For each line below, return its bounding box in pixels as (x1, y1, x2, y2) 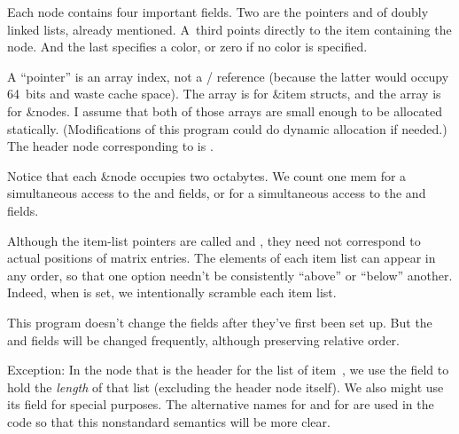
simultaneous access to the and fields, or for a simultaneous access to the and (7, 184, 426, 202)
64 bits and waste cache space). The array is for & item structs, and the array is (7, 84, 441, 103)
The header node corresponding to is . (7, 137, 214, 155)
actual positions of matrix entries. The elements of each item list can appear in (7, 249, 436, 267)
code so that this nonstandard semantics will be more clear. (7, 412, 331, 430)
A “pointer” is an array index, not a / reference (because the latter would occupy (7, 67, 449, 85)
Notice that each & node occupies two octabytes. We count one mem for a (7, 166, 407, 185)
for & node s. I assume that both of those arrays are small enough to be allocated (7, 101, 443, 120)
